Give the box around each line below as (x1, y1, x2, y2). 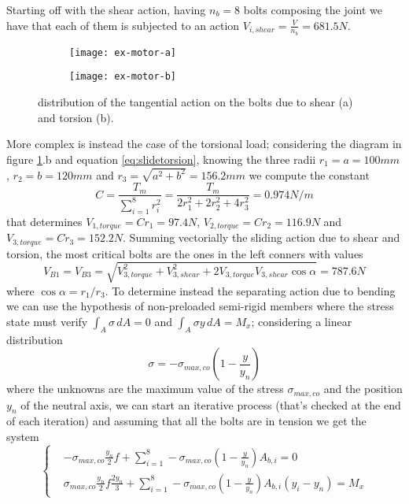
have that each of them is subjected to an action (6, 17, 240, 33)
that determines (6, 213, 83, 229)
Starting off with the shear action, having (6, 2, 206, 17)
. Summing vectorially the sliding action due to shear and (123, 229, 400, 246)
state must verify (6, 313, 88, 329)
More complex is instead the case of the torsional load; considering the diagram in (6, 135, 402, 152)
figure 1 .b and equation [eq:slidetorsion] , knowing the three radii (6, 150, 316, 167)
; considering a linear (251, 313, 352, 329)
